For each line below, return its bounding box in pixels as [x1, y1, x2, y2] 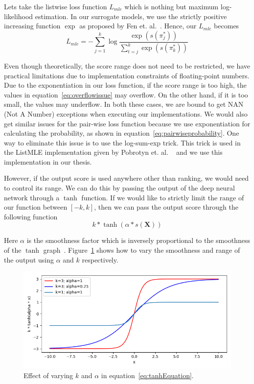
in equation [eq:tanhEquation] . [101, 370, 194, 380]
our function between [4, 202, 68, 212]
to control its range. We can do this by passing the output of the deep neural [4, 183, 235, 193]
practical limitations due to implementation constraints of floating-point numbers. [4, 70, 250, 80]
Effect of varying [23, 370, 73, 380]
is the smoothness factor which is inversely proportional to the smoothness [26, 235, 250, 245]
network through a [4, 192, 60, 202]
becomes [214, 21, 239, 31]
